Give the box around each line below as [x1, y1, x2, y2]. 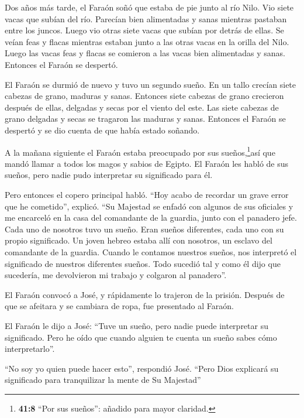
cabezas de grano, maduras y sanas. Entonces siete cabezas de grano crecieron [5, 90, 284, 102]
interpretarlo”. [5, 342, 55, 355]
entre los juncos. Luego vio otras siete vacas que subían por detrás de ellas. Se [5, 24, 284, 36]
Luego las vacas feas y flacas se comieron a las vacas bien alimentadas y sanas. [5, 47, 286, 59]
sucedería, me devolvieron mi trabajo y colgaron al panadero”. [5, 269, 227, 281]
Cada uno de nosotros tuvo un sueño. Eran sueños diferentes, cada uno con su [5, 222, 284, 235]
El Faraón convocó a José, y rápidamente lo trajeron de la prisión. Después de [5, 288, 285, 300]
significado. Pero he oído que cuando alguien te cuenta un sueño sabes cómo [5, 331, 277, 343]
